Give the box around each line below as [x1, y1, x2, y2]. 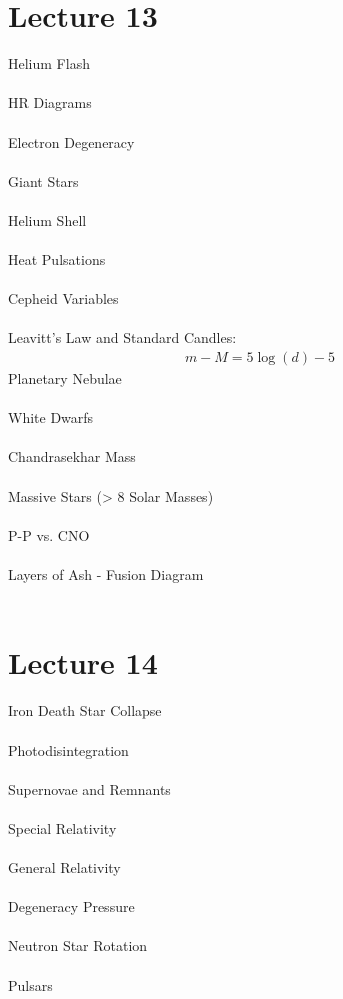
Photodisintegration [8, 739, 129, 760]
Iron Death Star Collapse [8, 700, 162, 721]
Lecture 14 [8, 642, 158, 683]
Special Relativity [8, 817, 117, 838]
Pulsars [8, 974, 53, 995]
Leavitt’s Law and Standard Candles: [8, 327, 237, 348]
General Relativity [8, 857, 121, 878]
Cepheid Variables [8, 288, 119, 309]
